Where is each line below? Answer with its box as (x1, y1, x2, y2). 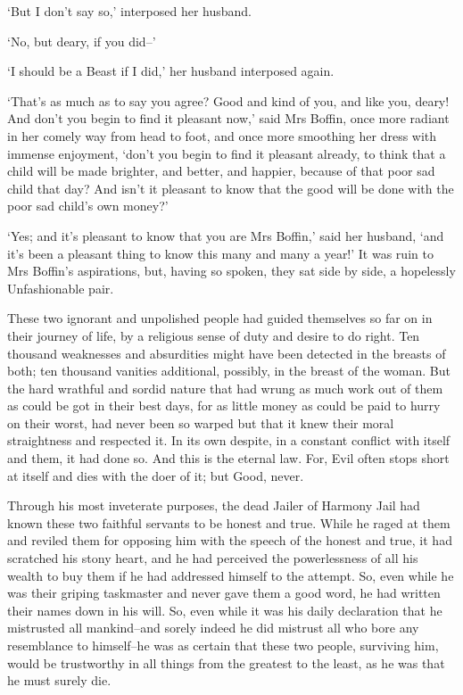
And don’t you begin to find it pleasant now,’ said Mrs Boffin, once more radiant (7, 109, 450, 128)
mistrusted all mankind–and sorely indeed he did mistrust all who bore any (7, 618, 419, 637)
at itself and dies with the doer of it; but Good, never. (7, 466, 304, 484)
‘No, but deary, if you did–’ (7, 31, 156, 50)
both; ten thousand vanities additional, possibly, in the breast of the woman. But (7, 361, 451, 380)
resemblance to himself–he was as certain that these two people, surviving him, (7, 636, 439, 654)
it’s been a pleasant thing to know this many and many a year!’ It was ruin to (7, 244, 434, 262)
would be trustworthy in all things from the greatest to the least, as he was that (7, 653, 445, 672)
